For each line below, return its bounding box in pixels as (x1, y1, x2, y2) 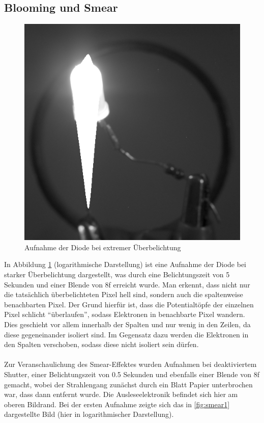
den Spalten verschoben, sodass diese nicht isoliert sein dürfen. (4, 339, 199, 350)
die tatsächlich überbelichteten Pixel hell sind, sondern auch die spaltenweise (4, 289, 243, 300)
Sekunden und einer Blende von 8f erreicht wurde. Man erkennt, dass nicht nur (4, 279, 250, 289)
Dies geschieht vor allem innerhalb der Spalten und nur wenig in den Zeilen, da (4, 319, 251, 329)
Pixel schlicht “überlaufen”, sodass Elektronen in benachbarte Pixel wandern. (4, 309, 245, 320)
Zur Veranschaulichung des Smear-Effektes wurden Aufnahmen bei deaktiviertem (4, 359, 257, 369)
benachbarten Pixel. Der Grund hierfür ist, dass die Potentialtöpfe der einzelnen (4, 299, 254, 309)
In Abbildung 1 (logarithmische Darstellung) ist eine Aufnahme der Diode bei (4, 259, 247, 270)
